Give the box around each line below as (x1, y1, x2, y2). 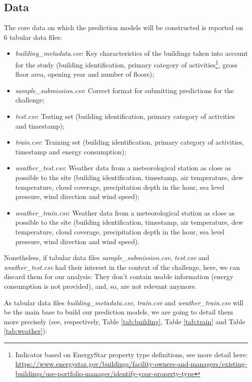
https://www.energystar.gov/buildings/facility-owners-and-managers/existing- (15, 359, 247, 369)
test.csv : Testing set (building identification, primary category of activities (15, 111, 235, 121)
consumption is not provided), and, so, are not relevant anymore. (4, 281, 197, 291)
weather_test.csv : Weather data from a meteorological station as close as (15, 163, 231, 173)
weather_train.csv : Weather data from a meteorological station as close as (15, 207, 235, 217)
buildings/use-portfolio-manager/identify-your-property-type (15, 368, 195, 379)
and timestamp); (15, 120, 64, 131)
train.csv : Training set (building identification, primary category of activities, (15, 137, 244, 147)
